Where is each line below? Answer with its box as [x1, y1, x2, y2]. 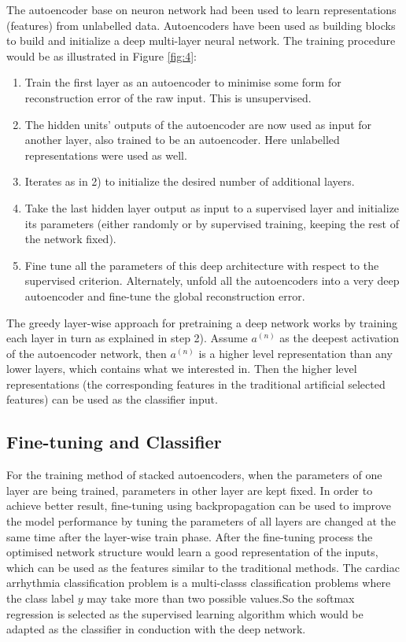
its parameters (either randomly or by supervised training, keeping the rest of [24, 215, 399, 231]
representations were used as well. [24, 146, 187, 163]
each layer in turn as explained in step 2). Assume [6, 330, 248, 346]
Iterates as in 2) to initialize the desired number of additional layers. [24, 173, 355, 190]
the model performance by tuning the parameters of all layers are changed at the [6, 513, 397, 529]
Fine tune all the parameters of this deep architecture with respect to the [24, 256, 379, 273]
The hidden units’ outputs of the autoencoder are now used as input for [24, 116, 372, 132]
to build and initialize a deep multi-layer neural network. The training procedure [6, 32, 396, 49]
